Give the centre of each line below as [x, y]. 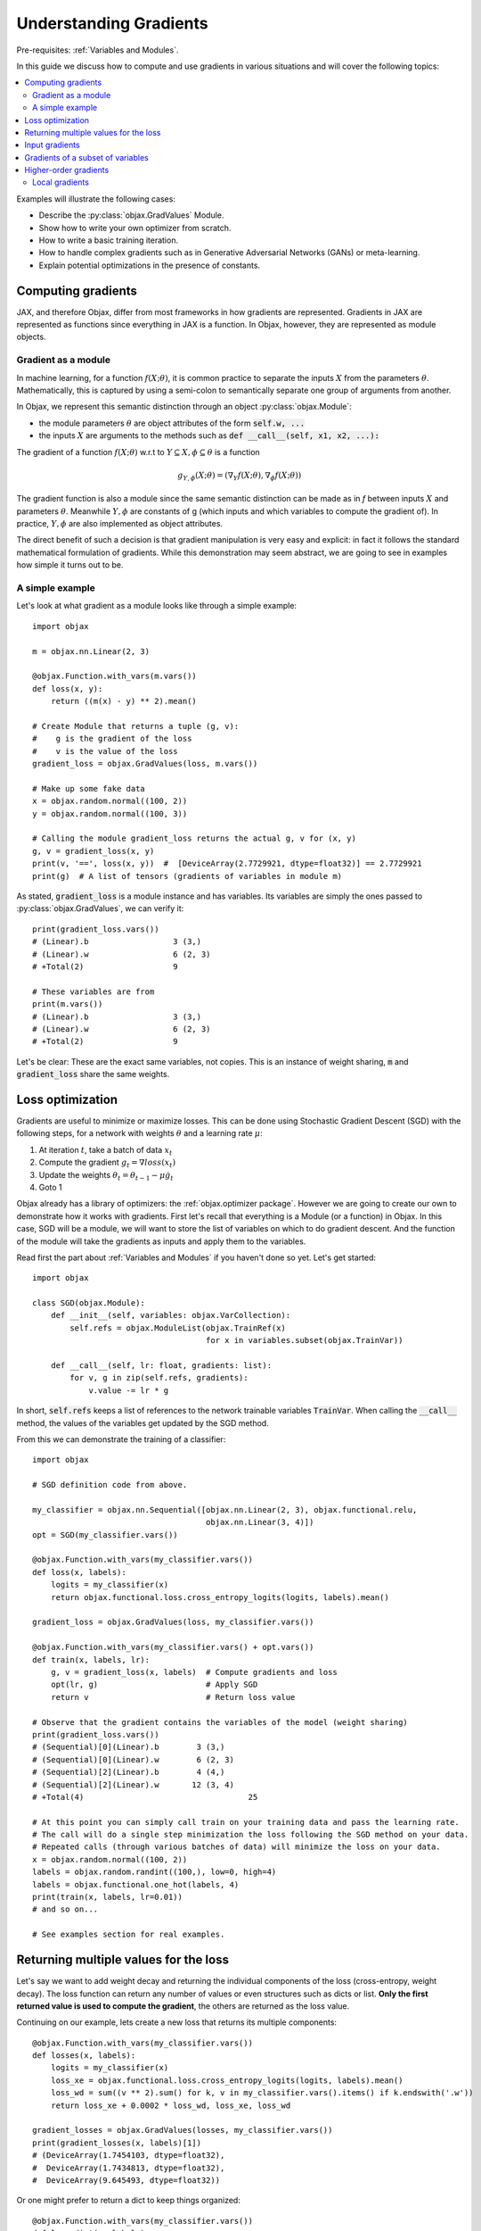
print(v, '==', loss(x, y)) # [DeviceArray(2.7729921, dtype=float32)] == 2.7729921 [227, 864]
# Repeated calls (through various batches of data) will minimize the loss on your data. [236, 1847]
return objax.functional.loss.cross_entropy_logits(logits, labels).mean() [220, 1597]
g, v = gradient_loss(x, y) [94, 851]
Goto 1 [50, 1187]
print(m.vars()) [68, 1004]
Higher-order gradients [67, 170]
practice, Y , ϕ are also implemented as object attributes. [119, 524]
